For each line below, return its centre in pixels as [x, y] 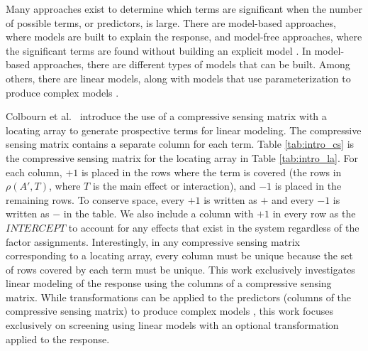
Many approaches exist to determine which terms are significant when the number [184, 9]
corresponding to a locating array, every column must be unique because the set [179, 255]
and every [293, 199]
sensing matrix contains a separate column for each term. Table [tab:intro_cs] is [180, 144]
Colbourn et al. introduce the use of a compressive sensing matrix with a [166, 116]
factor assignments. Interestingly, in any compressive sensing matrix [153, 241]
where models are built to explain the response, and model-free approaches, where [184, 37]
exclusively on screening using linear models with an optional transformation [172, 325]
